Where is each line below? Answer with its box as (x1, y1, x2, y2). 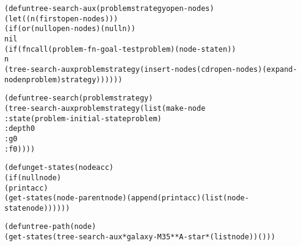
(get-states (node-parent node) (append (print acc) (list (4, 194, 223, 203)
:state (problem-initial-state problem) (4, 114, 162, 123)
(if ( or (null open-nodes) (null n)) (4, 24, 136, 33)
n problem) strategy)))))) (21, 75, 123, 84)
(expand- (262, 65, 297, 74)
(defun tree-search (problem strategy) (4, 94, 153, 103)
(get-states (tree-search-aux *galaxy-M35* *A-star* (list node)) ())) (4, 233, 275, 242)
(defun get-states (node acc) (4, 163, 114, 172)
